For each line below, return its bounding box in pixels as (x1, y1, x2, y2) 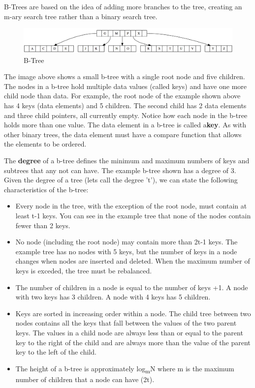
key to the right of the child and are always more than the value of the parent (15, 337, 251, 347)
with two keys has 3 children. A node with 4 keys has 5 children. (15, 292, 211, 302)
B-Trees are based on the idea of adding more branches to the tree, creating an (4, 1, 242, 11)
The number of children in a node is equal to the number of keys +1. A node (15, 282, 248, 292)
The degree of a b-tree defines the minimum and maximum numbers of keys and (4, 155, 250, 166)
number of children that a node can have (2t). (15, 374, 155, 384)
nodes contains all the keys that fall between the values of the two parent (15, 318, 237, 328)
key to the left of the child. (15, 347, 96, 357)
